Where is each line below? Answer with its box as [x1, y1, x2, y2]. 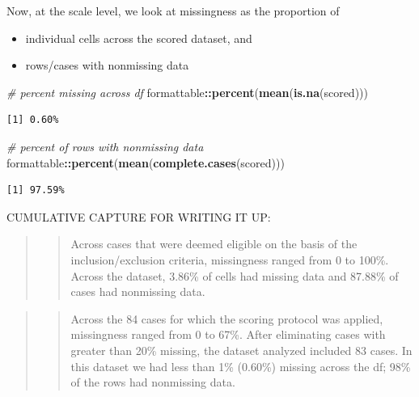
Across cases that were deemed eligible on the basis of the [70, 235, 358, 252]
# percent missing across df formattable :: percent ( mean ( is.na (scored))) [6, 83, 368, 100]
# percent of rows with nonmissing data [6, 137, 204, 154]
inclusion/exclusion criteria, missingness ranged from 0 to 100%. [70, 251, 389, 268]
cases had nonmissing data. [70, 283, 205, 300]
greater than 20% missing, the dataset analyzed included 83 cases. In [70, 341, 413, 358]
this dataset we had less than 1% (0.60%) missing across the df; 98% [70, 357, 411, 374]
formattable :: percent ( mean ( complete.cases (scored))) [6, 154, 285, 171]
